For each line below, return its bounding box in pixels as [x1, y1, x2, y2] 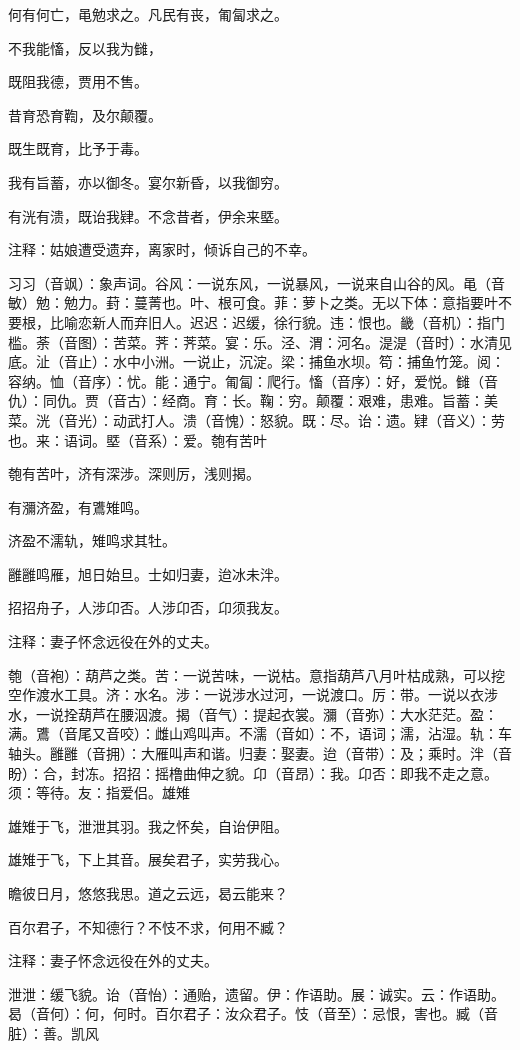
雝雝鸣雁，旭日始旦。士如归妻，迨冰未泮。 [8, 563, 288, 584]
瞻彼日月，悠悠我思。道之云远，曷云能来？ [8, 883, 288, 903]
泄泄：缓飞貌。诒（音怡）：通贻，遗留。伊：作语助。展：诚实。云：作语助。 [8, 983, 505, 1004]
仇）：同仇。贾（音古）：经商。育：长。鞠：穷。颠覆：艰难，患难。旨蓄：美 [8, 390, 498, 411]
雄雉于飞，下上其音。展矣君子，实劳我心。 [8, 849, 288, 870]
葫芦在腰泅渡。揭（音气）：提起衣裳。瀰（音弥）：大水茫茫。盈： [77, 703, 498, 724]
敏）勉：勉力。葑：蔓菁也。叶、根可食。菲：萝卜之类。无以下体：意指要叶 [8, 292, 498, 313]
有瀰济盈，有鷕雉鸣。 [8, 496, 148, 517]
